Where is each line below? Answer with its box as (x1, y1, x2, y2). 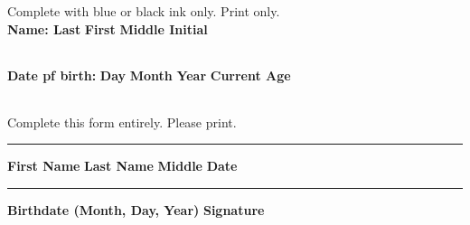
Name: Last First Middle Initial (7, 19, 208, 38)
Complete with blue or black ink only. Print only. (7, 2, 280, 20)
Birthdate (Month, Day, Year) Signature (7, 200, 265, 219)
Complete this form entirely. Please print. (7, 112, 237, 131)
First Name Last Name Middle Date (7, 156, 238, 175)
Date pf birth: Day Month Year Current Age (7, 66, 291, 85)
